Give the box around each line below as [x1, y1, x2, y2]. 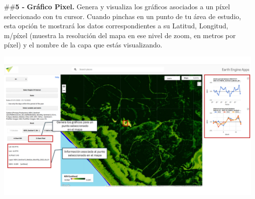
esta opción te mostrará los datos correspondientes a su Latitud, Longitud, [4, 21, 229, 31]
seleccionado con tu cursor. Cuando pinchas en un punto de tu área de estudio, [4, 11, 241, 21]
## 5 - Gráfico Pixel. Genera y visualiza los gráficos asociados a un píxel [4, 1, 230, 11]
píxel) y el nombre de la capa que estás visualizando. [4, 40, 162, 50]
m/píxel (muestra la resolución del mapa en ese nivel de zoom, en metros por [4, 30, 236, 40]
